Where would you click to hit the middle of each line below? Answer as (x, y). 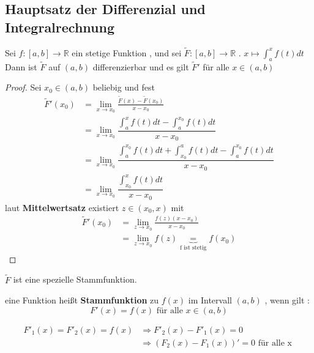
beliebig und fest (124, 87)
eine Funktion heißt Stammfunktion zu (82, 300)
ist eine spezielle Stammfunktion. (75, 279)
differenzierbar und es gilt (141, 66)
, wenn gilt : (287, 300)
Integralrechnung (60, 27)
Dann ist (21, 66)
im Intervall (210, 300)
